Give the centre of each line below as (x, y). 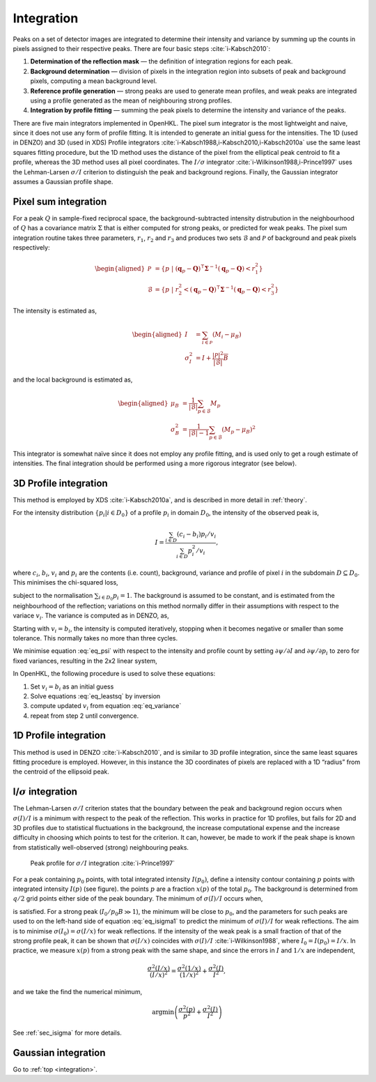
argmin (163, 1012)
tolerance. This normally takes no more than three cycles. (95, 638)
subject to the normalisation (53, 595)
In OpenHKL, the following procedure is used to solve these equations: (114, 674)
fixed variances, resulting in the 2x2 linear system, (85, 661)
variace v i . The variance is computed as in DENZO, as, (91, 616)
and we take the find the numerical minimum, (78, 991)
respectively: (31, 248)
